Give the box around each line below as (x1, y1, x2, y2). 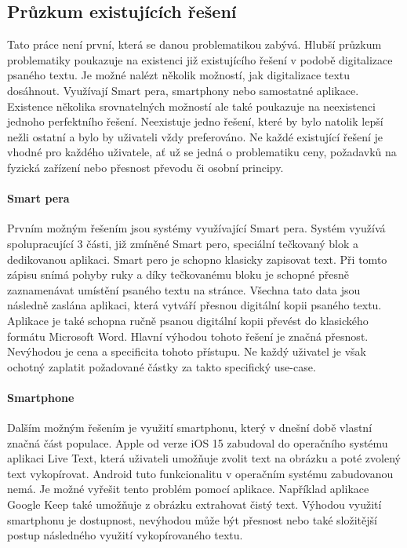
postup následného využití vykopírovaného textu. (7, 527, 243, 543)
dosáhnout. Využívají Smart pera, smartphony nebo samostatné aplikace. (7, 82, 359, 98)
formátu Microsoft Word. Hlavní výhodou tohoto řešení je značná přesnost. (7, 327, 369, 344)
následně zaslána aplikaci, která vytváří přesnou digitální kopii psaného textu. (7, 297, 382, 313)
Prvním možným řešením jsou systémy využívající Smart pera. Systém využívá (7, 220, 386, 236)
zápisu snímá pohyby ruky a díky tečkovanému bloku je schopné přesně (7, 266, 349, 283)
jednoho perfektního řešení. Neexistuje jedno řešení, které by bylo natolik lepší (7, 113, 383, 130)
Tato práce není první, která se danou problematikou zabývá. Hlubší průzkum (7, 36, 382, 53)
